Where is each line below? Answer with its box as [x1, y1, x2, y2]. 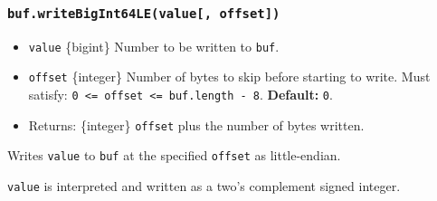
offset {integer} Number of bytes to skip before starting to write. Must [28, 67, 431, 86]
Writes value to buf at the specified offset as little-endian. [7, 146, 341, 165]
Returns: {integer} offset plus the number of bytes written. [28, 115, 365, 134]
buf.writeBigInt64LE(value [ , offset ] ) [7, 5, 280, 21]
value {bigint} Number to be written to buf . [28, 36, 280, 55]
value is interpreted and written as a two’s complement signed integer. [7, 177, 401, 196]
